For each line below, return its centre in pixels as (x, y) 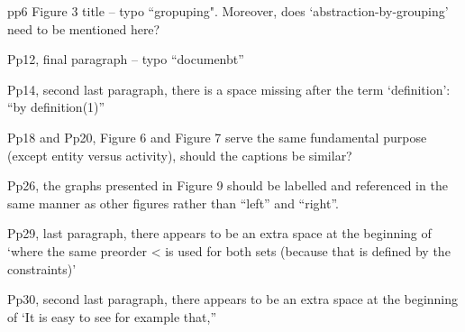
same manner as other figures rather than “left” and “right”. (173, 203)
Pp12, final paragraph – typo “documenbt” (126, 59)
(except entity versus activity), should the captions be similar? (180, 155)
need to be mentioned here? (84, 28)
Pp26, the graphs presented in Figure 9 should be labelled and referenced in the (228, 185)
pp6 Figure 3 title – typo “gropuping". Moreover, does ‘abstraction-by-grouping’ (228, 11)
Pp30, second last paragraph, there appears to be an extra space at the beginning (233, 299)
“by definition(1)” (56, 107)
